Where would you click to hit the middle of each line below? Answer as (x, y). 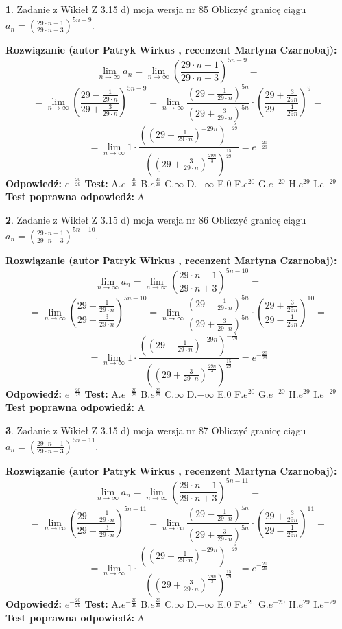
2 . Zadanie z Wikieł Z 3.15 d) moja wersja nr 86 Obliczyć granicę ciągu (156, 219)
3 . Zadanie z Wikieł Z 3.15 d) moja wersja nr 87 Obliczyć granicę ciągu (156, 430)
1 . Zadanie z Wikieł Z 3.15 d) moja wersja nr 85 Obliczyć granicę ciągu (156, 9)
